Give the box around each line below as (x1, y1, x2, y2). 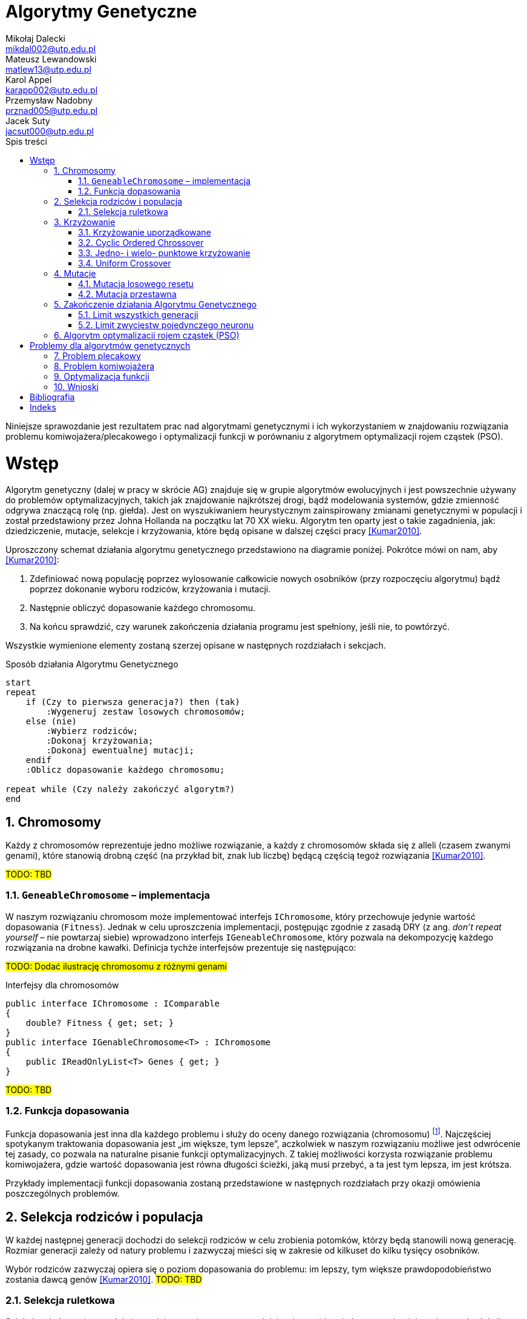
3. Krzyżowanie (54, 216, 116, 227)
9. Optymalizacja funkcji (54, 371, 149, 382)
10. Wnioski (54, 381, 99, 392)
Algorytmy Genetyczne (5, 1, 197, 22)
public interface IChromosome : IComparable (5, 998, 220, 1008)
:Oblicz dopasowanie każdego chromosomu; (25, 765, 225, 775)
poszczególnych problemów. (5, 1188, 120, 1199)
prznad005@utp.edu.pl (5, 105, 98, 116)
